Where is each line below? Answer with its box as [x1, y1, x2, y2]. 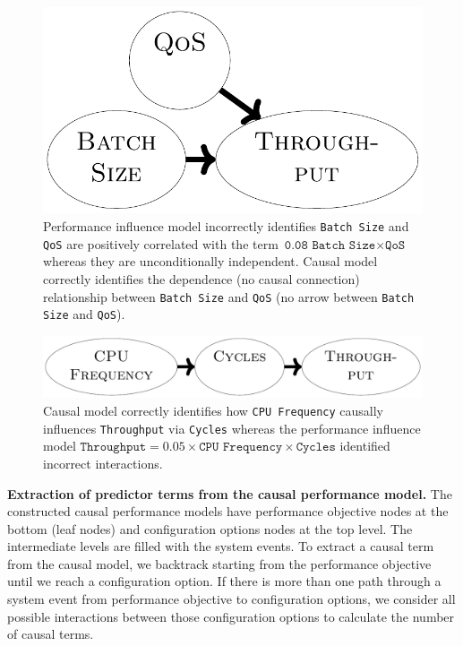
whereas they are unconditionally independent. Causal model [43, 252, 378, 271]
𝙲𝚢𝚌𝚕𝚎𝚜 [296, 441, 336, 454]
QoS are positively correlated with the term [43, 234, 279, 253]
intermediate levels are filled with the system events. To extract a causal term [7, 537, 434, 556]
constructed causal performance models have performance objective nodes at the [7, 502, 449, 521]
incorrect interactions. [43, 453, 163, 472]
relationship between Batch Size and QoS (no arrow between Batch [43, 287, 415, 306]
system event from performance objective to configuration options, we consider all [7, 590, 456, 608]
